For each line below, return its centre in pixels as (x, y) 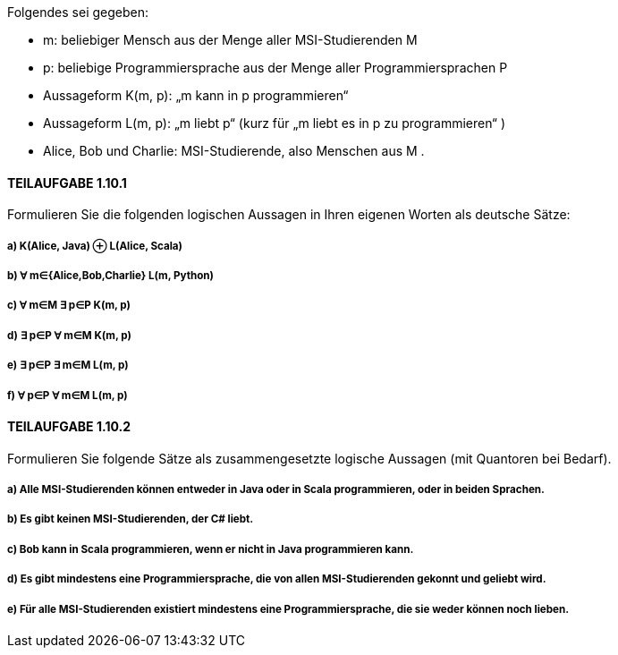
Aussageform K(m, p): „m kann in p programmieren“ (196, 95)
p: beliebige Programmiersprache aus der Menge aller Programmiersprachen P (275, 68)
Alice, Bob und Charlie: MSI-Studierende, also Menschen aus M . (234, 151)
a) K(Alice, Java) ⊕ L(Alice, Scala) (95, 246)
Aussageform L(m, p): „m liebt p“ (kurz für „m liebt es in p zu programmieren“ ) (275, 123)
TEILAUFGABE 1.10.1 (67, 183)
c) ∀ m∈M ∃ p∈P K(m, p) (69, 306)
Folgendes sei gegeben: (78, 12)
